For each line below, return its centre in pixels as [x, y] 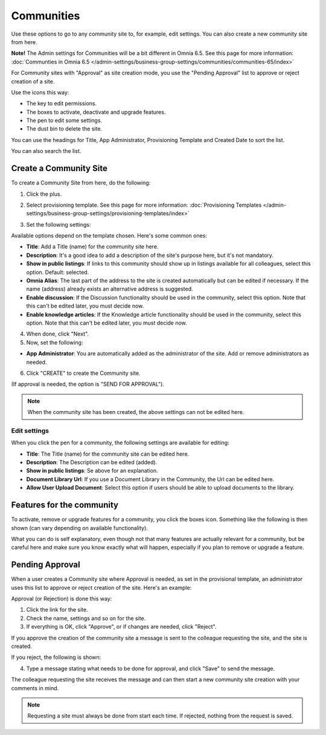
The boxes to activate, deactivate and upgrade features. [96, 112]
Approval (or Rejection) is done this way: [62, 598]
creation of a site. [33, 81]
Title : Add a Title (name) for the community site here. [92, 247]
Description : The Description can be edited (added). [92, 462]
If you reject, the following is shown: [56, 657]
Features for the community [65, 505]
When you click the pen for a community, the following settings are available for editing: [120, 443]
